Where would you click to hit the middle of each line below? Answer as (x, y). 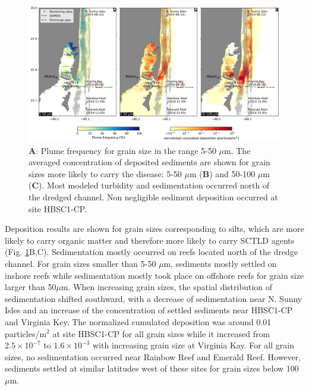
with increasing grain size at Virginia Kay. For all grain (193, 345)
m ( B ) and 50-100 (222, 173)
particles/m (26, 333)
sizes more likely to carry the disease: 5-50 (105, 173)
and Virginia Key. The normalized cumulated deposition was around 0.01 (138, 321)
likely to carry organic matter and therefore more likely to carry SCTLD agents (150, 240)
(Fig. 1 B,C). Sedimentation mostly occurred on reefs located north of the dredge (152, 252)
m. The (237, 150)
